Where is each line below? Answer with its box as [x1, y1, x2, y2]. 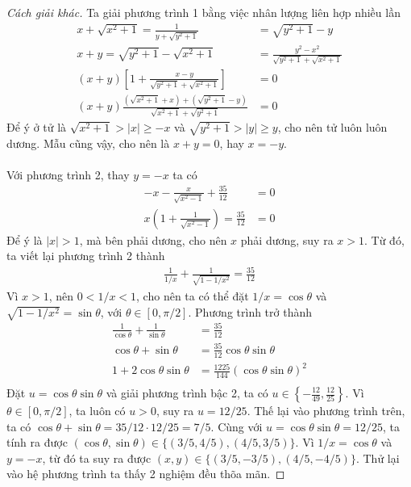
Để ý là [6, 231, 43, 248]
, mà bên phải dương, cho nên [79, 231, 227, 248]
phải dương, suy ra [240, 231, 334, 248]
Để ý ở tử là [6, 118, 67, 135]
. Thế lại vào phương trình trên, [247, 402, 405, 418]
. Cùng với [210, 418, 263, 435]
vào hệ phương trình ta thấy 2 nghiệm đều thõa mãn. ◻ [6, 465, 285, 482]
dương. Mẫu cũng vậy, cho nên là [6, 134, 170, 151]
